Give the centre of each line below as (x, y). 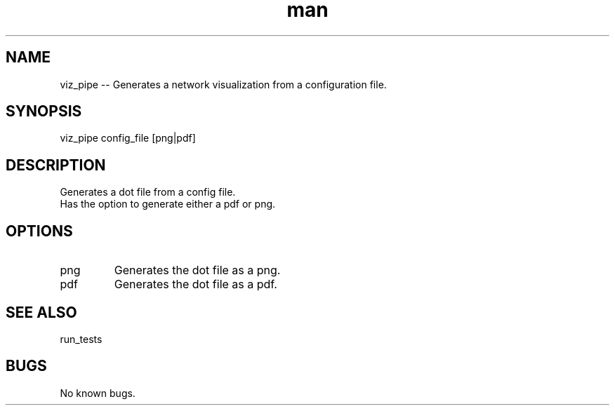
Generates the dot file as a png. (197, 270)
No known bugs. (98, 393)
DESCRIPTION (56, 165)
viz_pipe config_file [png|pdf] (128, 138)
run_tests (81, 339)
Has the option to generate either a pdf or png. (168, 204)
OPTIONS (39, 231)
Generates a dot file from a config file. (148, 192)
